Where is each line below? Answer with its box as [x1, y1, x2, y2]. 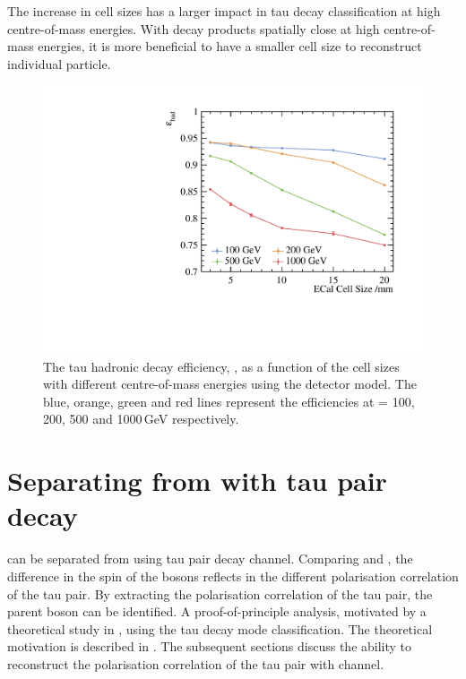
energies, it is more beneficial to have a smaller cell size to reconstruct [38, 37, 422, 56]
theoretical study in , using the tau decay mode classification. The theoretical [7, 619, 433, 638]
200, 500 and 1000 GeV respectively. [43, 409, 239, 428]
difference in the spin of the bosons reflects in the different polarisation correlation [7, 566, 459, 585]
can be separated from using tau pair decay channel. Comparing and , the [7, 549, 413, 568]
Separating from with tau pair [7, 462, 387, 499]
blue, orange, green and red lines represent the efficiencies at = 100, [43, 391, 415, 410]
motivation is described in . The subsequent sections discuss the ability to [7, 637, 412, 656]
